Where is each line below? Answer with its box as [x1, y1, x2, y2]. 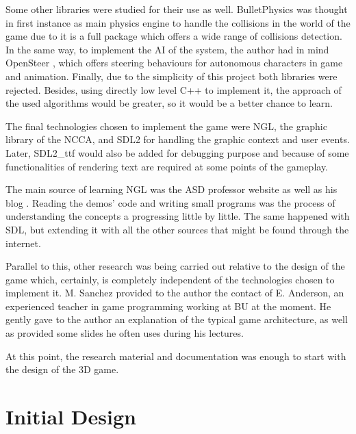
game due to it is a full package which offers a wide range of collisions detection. [5, 29, 342, 43]
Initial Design [5, 403, 136, 431]
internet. [5, 235, 41, 250]
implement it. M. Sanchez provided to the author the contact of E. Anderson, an [5, 285, 344, 300]
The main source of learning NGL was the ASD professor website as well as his [5, 182, 338, 196]
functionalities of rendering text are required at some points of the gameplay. [5, 159, 329, 173]
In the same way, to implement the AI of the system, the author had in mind [5, 42, 329, 56]
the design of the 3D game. [5, 362, 119, 376]
